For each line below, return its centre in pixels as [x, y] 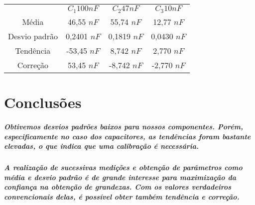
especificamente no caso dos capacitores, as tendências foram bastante [127, 136]
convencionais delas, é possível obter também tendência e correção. [122, 196]
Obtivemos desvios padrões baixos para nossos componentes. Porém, [124, 126]
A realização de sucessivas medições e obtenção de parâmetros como [123, 167]
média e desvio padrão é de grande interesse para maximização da [120, 177]
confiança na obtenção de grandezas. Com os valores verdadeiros [118, 187]
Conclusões [43, 102]
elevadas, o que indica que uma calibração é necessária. [101, 146]
